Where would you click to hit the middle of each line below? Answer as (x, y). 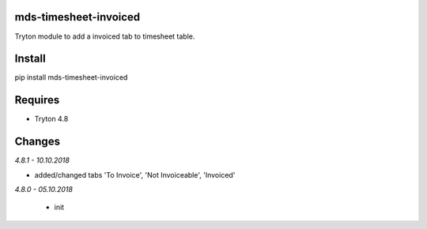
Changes (38, 142)
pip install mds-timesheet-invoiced (71, 77)
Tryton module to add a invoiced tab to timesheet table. (105, 36)
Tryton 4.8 (51, 119)
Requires (37, 100)
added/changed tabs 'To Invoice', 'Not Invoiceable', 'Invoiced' (135, 175)
